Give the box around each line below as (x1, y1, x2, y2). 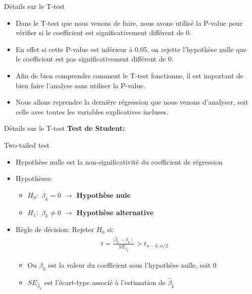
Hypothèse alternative (76, 207, 154, 217)
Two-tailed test (4, 139, 50, 150)
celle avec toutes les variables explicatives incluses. (15, 106, 168, 117)
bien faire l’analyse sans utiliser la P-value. (15, 80, 146, 90)
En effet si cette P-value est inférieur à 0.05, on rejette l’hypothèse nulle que (15, 44, 247, 54)
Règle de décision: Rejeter (15, 224, 94, 235)
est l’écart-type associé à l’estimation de (44, 277, 166, 287)
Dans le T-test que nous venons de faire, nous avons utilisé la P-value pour (15, 17, 243, 28)
